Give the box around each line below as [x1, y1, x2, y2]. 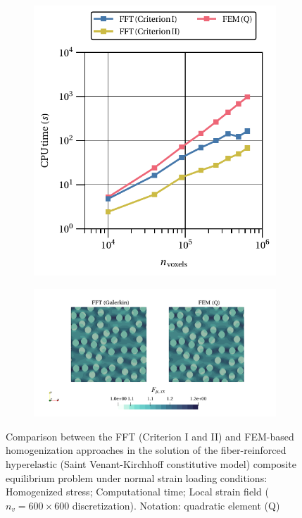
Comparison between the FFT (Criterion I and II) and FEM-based [6, 428, 294, 443]
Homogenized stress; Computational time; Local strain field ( [6, 484, 269, 499]
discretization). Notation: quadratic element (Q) [72, 498, 280, 512]
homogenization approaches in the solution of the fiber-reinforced [6, 443, 287, 457]
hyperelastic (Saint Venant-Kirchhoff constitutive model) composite [6, 456, 296, 471]
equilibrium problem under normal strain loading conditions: [6, 470, 268, 485]
